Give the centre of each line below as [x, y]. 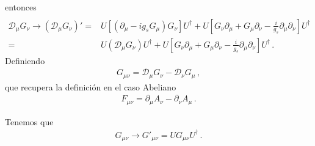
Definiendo [25, 60]
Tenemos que [29, 121]
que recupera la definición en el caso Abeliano [91, 86]
